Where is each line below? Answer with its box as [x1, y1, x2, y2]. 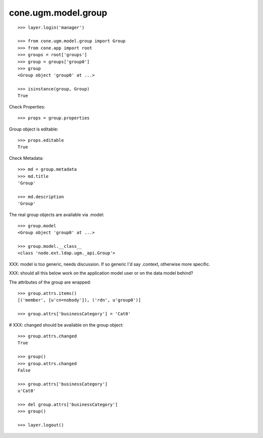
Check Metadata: [9, 155, 44, 161]
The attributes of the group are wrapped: [9, 279, 91, 285]
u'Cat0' [18, 388, 36, 394]
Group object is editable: [9, 126, 58, 132]
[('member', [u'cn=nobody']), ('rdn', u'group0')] [18, 297, 141, 303]
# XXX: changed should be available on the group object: [9, 322, 124, 328]
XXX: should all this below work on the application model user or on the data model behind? [9, 270, 193, 276]
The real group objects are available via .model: [9, 212, 104, 218]
